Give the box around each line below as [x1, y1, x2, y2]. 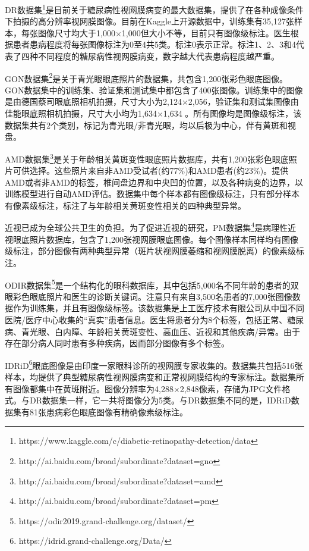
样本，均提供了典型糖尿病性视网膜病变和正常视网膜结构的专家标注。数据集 [5, 370, 296, 383]
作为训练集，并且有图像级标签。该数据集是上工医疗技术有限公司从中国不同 [12, 302, 304, 314]
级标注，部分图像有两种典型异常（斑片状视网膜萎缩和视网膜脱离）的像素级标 [5, 245, 304, 257]
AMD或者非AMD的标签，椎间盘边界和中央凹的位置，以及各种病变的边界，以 [5, 176, 304, 188]
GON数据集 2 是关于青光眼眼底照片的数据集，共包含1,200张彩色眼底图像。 [5, 70, 288, 84]
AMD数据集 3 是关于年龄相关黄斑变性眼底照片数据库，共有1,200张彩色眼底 [5, 151, 289, 165]
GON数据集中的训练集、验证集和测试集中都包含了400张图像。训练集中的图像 [5, 83, 303, 96]
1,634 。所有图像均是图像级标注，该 [163, 107, 302, 120]
